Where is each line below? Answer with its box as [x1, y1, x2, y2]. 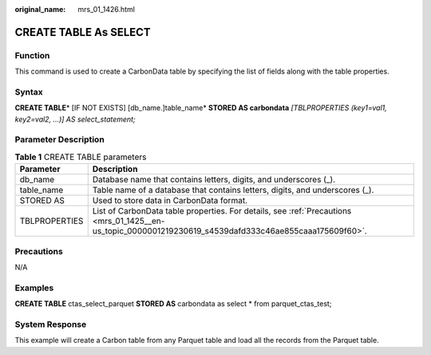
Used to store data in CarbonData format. [92, 195, 247, 206]
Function [14, 50, 50, 61]
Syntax [14, 86, 43, 98]
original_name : [14, 5, 66, 14]
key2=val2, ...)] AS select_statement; [14, 114, 136, 124]
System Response [14, 318, 87, 329]
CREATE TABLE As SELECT [14, 25, 151, 39]
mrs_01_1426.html [77, 5, 136, 14]
